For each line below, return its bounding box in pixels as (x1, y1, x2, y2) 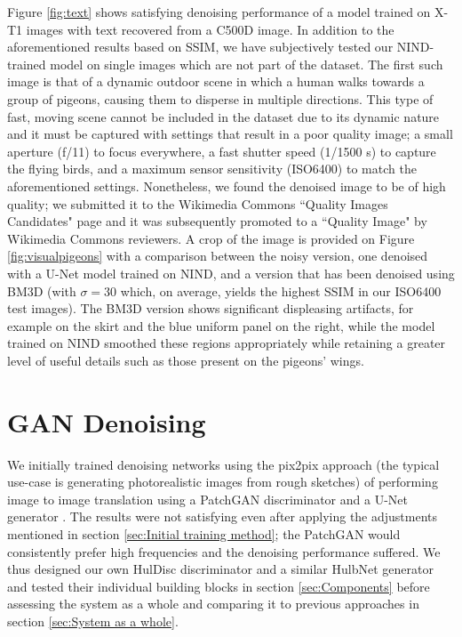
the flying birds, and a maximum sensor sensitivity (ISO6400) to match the (7, 159, 417, 178)
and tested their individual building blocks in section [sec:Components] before (7, 577, 430, 595)
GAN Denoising (7, 403, 206, 439)
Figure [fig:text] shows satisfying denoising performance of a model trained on (7, 3, 431, 20)
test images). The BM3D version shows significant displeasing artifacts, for (7, 299, 414, 318)
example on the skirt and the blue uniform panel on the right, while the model (7, 316, 435, 335)
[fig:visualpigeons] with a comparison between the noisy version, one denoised (7, 246, 428, 265)
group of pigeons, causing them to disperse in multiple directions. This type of (7, 89, 434, 108)
